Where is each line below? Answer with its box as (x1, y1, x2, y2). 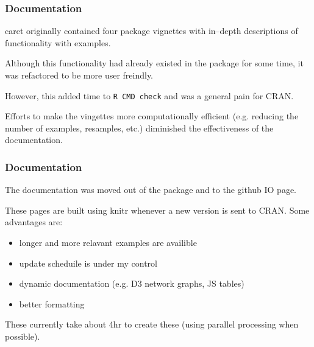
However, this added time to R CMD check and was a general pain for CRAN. (5, 89, 294, 102)
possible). (5, 330, 40, 342)
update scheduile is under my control (19, 256, 157, 269)
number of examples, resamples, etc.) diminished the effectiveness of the (5, 121, 274, 134)
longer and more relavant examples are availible (19, 236, 197, 249)
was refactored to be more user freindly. (5, 69, 154, 81)
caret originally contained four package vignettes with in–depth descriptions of (5, 24, 298, 37)
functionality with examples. (5, 36, 111, 49)
